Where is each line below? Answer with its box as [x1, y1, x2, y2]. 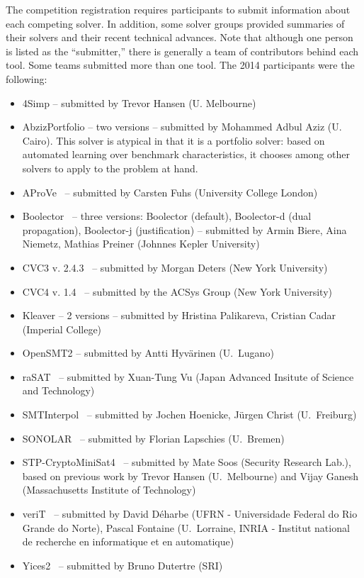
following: [6, 71, 47, 86]
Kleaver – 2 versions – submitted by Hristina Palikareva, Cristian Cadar [22, 308, 336, 323]
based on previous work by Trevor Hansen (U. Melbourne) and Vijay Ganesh [22, 468, 359, 483]
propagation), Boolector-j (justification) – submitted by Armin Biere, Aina [22, 222, 347, 237]
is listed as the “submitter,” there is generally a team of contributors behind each [6, 43, 359, 58]
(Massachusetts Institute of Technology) [22, 482, 196, 497]
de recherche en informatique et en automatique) [22, 534, 234, 549]
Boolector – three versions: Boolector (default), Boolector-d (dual [22, 209, 312, 223]
